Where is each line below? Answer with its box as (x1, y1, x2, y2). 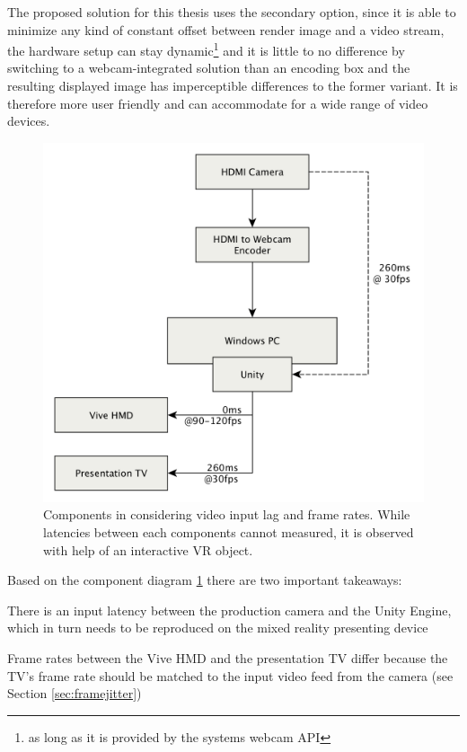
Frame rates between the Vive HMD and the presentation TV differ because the (7, 648, 448, 667)
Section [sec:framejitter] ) (7, 684, 142, 703)
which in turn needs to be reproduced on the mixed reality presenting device (7, 618, 428, 637)
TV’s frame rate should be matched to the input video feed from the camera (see (7, 666, 454, 685)
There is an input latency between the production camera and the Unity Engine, (7, 600, 452, 619)
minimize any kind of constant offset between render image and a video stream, (7, 20, 445, 39)
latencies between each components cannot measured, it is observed (43, 522, 414, 541)
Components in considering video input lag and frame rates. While (43, 505, 410, 524)
